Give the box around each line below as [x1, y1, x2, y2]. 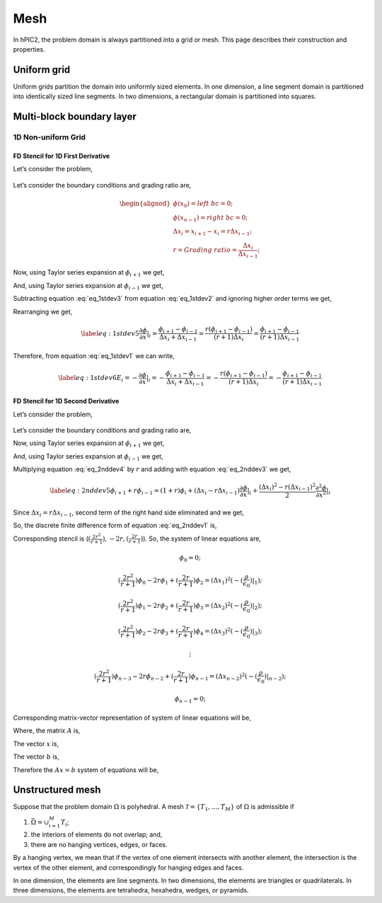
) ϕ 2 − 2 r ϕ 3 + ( [135, 627, 179, 637]
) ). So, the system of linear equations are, [140, 534, 262, 543]
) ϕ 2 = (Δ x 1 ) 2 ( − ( [193, 575, 243, 587]
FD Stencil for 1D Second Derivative [13, 397, 120, 406]
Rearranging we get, [13, 307, 73, 316]
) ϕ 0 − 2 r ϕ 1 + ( [135, 577, 179, 587]
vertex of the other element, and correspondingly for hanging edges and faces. [13, 863, 244, 872]
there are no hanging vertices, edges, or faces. [30, 840, 168, 849]
